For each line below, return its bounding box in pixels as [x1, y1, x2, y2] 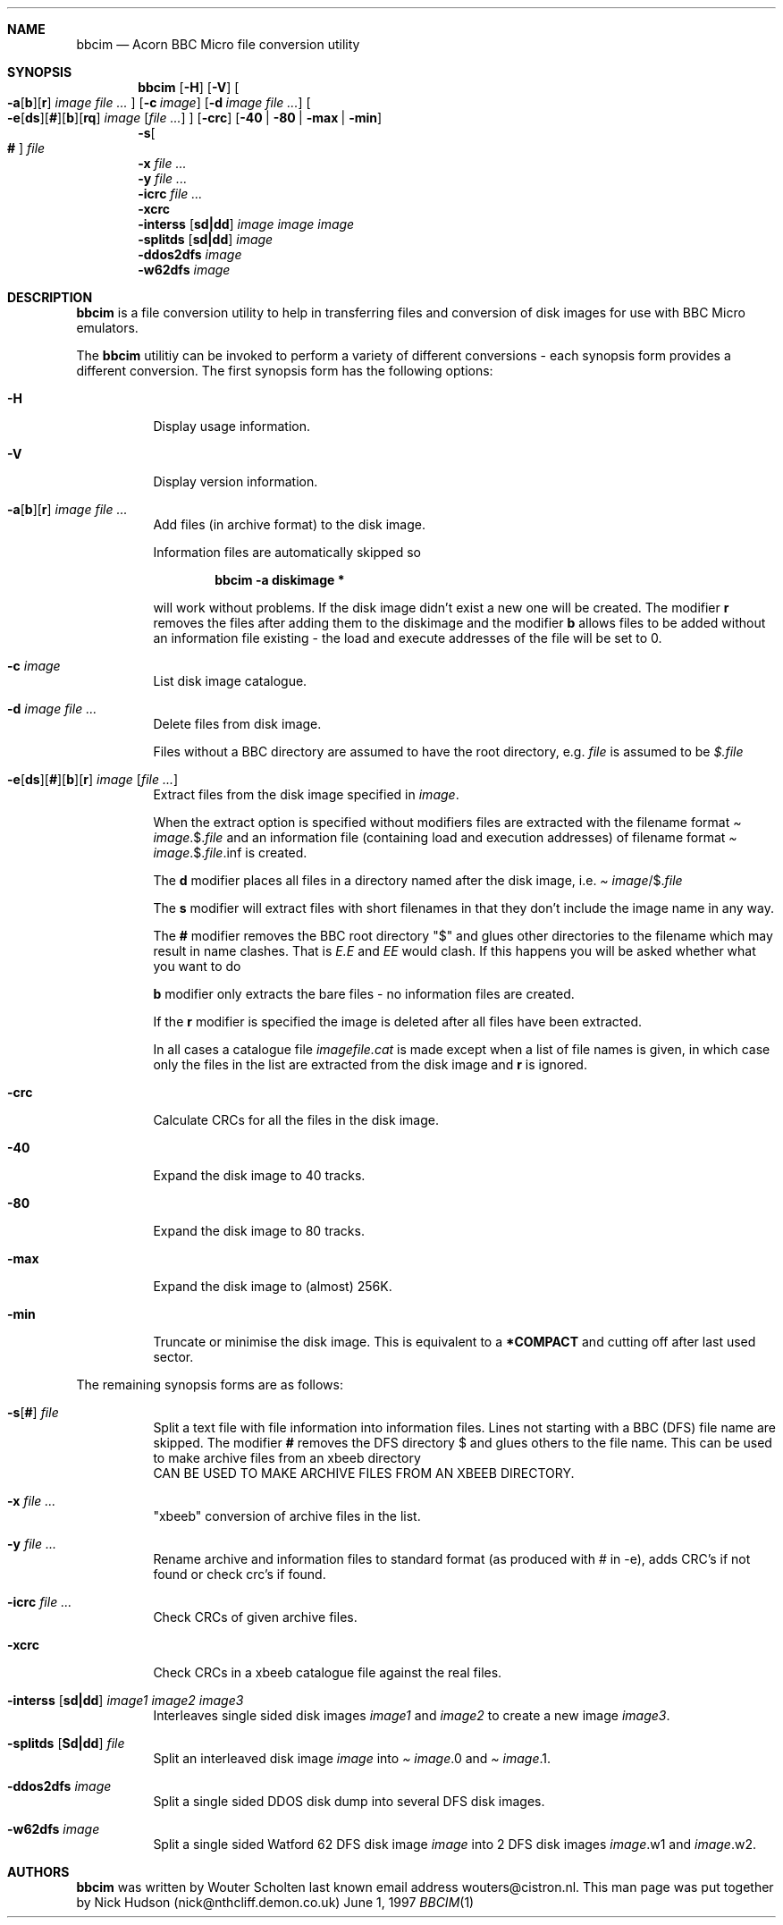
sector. [153, 1349, 194, 1364]
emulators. [76, 320, 139, 335]
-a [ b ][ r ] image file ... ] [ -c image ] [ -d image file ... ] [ [7, 95, 311, 110]
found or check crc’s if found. [153, 1566, 326, 1582]
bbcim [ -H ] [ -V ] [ [138, 80, 240, 95]
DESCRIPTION [7, 290, 93, 305]
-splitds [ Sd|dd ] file [7, 1735, 125, 1751]
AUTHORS [7, 1864, 70, 1879]
